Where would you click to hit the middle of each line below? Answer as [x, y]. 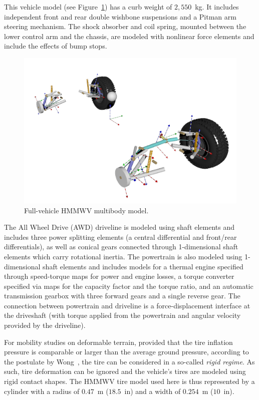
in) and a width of [153, 391]
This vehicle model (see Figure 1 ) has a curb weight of [88, 7]
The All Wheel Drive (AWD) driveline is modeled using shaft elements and [119, 227]
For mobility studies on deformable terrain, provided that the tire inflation [118, 342]
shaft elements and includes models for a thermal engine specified [143, 266]
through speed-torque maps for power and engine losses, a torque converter [119, 276]
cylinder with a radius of [42, 391]
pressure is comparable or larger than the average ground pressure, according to [126, 352]
